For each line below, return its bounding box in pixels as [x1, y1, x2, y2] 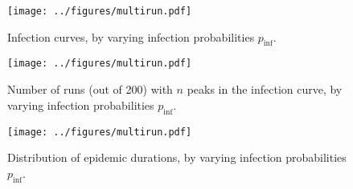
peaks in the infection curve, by [187, 81, 343, 98]
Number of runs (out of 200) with [7, 81, 173, 98]
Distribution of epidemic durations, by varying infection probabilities [7, 149, 347, 166]
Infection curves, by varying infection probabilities [7, 28, 255, 45]
